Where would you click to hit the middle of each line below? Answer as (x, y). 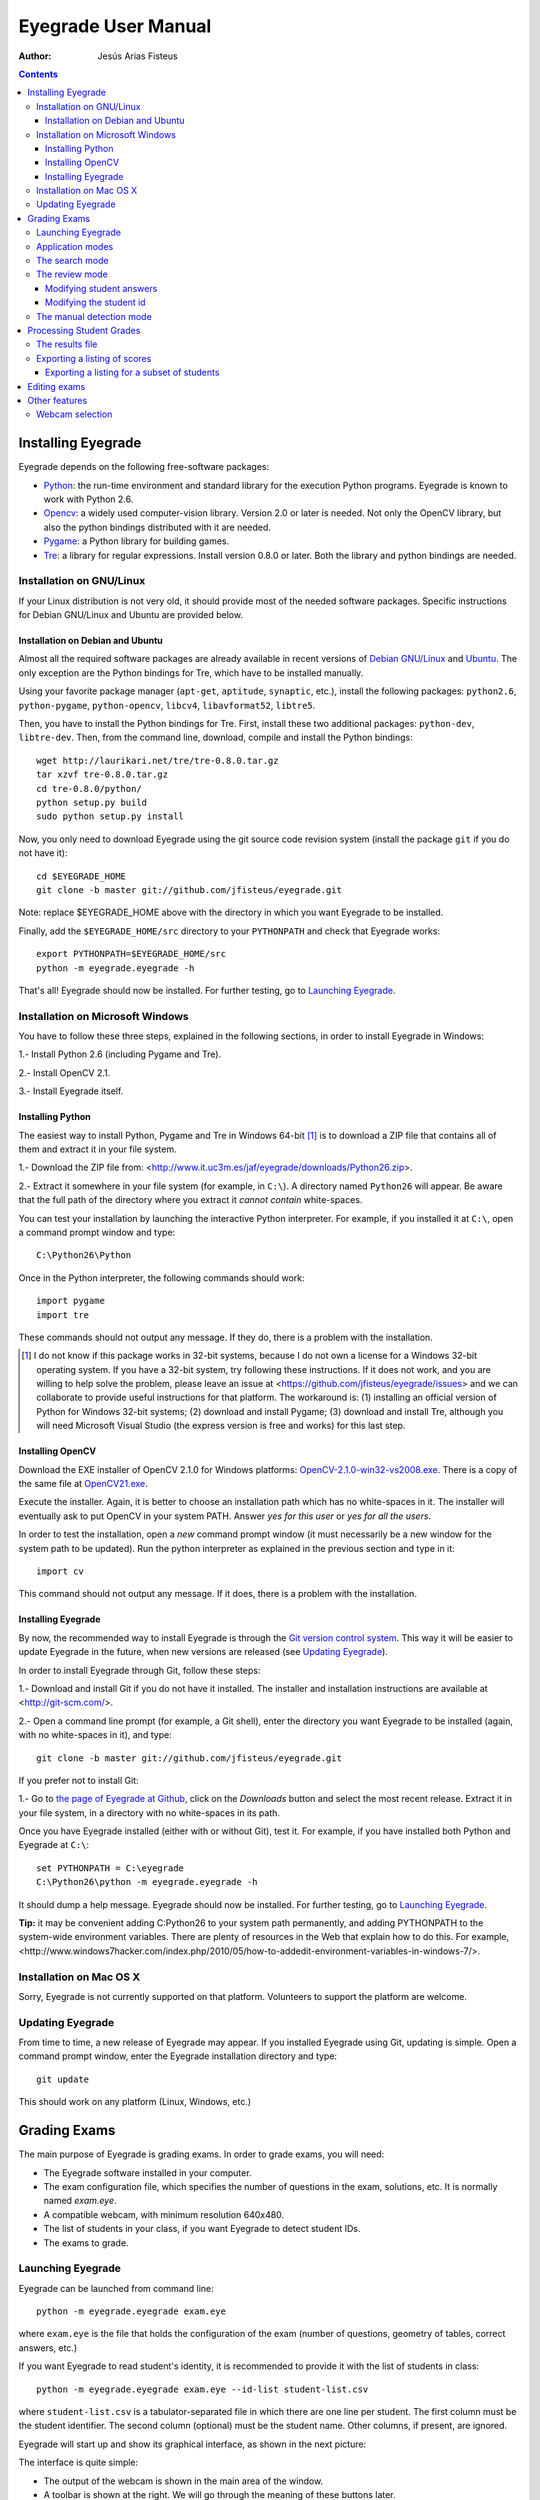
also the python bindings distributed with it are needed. (157, 527)
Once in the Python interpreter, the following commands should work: (161, 1277)
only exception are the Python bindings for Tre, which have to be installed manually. (191, 672)
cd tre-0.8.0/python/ (89, 788)
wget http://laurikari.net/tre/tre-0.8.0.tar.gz (157, 760)
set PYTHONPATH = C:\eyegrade (110, 1868)
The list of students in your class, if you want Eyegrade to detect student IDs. (202, 2229)
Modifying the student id (95, 302)
